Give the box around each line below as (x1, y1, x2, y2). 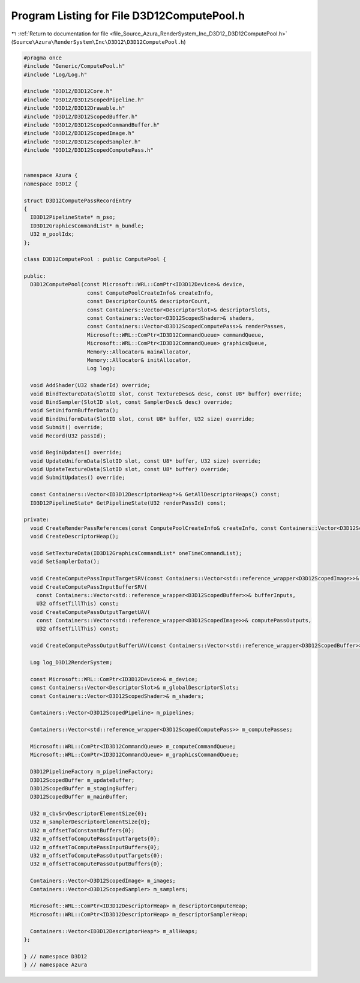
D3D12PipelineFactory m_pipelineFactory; (30, 768, 154, 775)
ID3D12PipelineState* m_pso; (30, 214, 116, 221)
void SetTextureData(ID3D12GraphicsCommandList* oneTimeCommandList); (30, 550, 242, 556)
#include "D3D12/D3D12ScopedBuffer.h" (23, 113, 138, 120)
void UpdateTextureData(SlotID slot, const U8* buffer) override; (30, 466, 230, 473)
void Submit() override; (30, 424, 103, 431)
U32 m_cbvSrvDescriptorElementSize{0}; (30, 810, 148, 817)
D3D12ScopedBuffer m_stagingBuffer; (30, 785, 138, 792)
